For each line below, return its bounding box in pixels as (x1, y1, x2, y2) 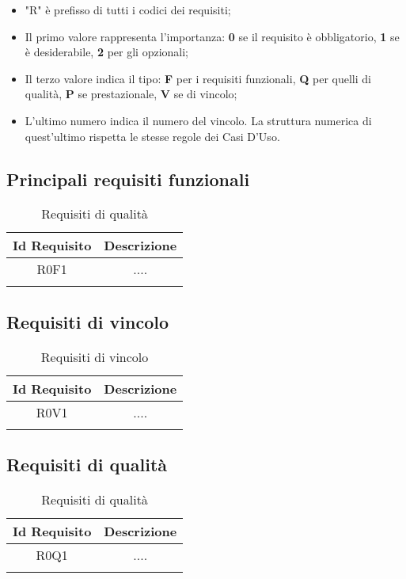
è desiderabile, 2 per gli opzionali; (25, 44, 188, 60)
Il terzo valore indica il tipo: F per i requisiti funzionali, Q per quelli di (25, 70, 371, 86)
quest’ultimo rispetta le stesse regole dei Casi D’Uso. (25, 128, 280, 144)
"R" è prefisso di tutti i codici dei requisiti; (25, 2, 231, 17)
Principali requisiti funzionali (6, 166, 250, 191)
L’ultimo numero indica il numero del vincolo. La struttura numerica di (25, 112, 372, 128)
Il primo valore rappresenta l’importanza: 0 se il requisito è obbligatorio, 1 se (25, 28, 400, 44)
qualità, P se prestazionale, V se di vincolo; (25, 86, 237, 102)
